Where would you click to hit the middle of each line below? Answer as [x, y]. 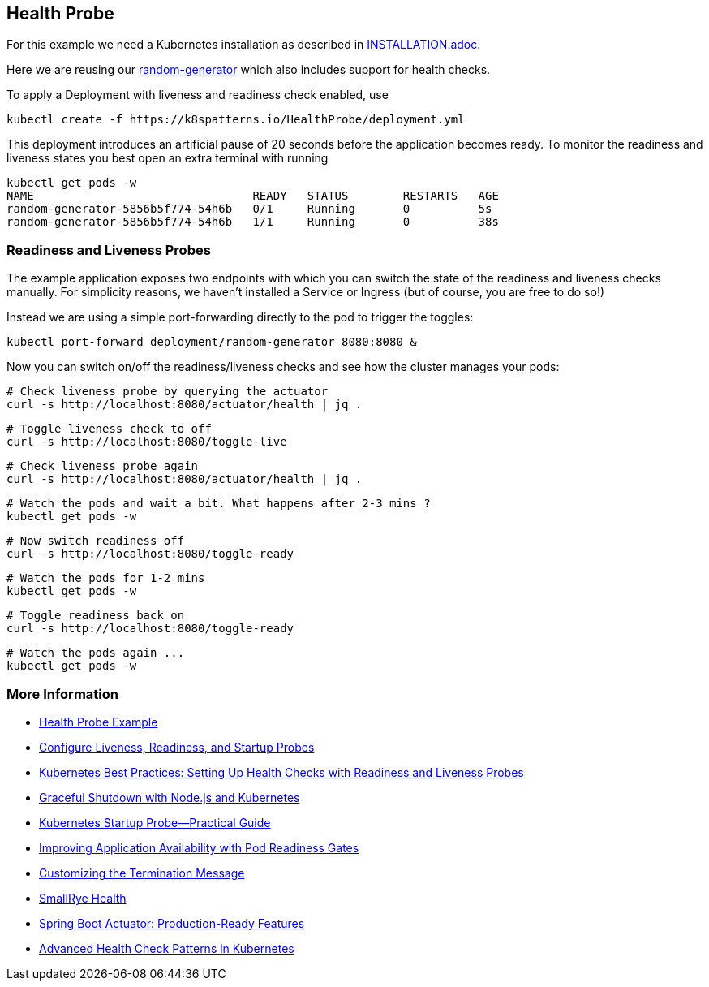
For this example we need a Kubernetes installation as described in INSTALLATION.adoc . [244, 45]
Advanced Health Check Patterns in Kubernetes [167, 948]
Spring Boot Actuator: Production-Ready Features [172, 923]
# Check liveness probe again [103, 466]
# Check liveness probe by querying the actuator [168, 392]
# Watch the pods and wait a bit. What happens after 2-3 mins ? [219, 504]
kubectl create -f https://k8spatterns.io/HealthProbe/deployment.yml [236, 120]
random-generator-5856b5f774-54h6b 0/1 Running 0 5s [249, 209]
